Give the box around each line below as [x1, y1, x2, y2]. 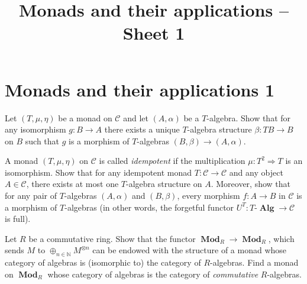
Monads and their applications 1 [5, 77, 275, 101]
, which [268, 232, 295, 244]
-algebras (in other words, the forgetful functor [64, 201, 234, 213]
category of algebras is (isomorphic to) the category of [5, 256, 201, 269]
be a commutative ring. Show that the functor [28, 232, 196, 244]
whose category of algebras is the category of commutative [47, 267, 258, 280]
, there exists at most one [26, 177, 119, 190]
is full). [5, 212, 31, 225]
